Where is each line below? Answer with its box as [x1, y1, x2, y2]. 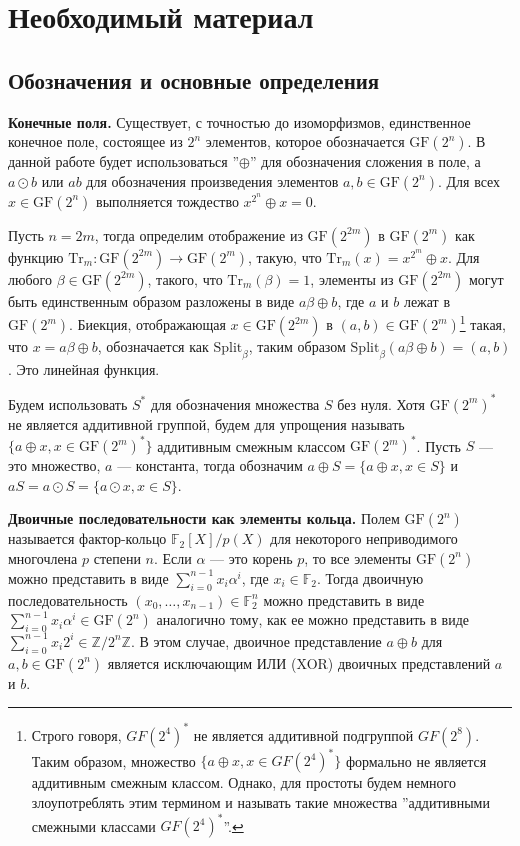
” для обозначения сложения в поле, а [249, 151, 481, 172]
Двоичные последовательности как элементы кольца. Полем [8, 508, 400, 529]
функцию [8, 246, 64, 267]
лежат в [403, 290, 451, 311]
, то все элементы [304, 547, 412, 568]
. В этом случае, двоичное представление [130, 630, 382, 651]
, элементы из [310, 268, 394, 289]
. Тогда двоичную [316, 567, 424, 588]
